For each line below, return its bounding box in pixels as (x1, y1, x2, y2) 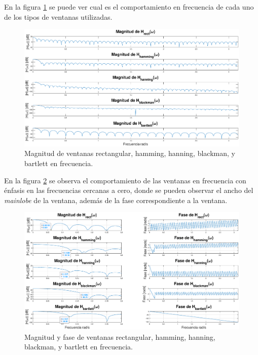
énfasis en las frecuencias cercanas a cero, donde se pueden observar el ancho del (4, 185, 253, 195)
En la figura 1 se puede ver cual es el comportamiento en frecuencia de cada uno (4, 2, 254, 12)
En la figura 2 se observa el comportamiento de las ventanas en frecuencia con (4, 175, 246, 185)
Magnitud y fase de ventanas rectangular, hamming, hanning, (24, 331, 215, 342)
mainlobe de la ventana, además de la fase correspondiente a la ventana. (4, 194, 228, 205)
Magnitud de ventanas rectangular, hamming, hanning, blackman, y (24, 148, 235, 159)
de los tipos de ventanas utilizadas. (4, 11, 113, 22)
